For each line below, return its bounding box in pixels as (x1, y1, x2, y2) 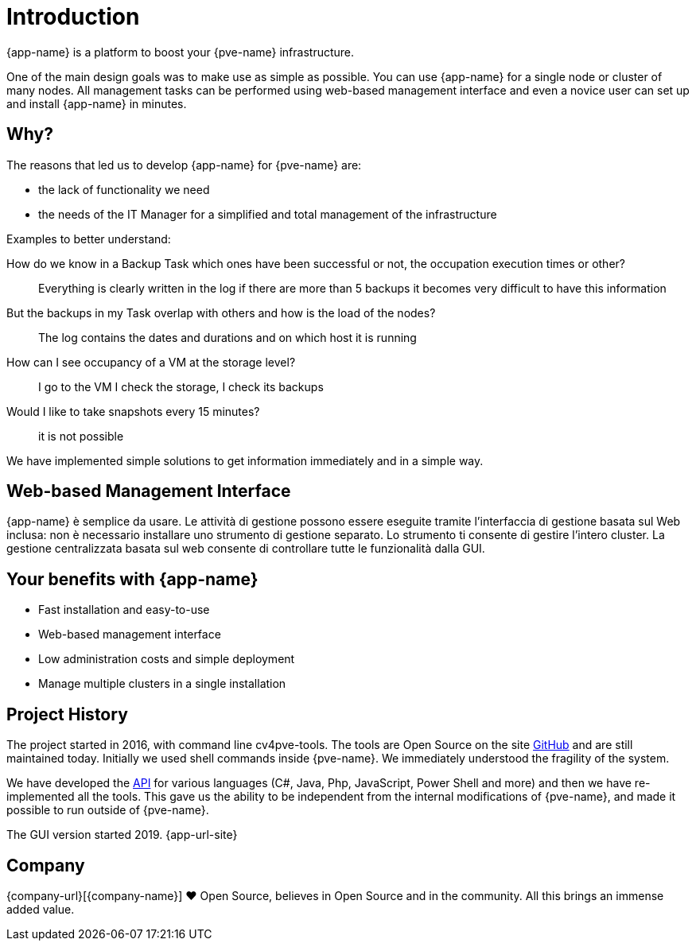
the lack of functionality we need (38, 182, 210, 196)
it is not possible (38, 429, 124, 443)
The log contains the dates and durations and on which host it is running (38, 330, 417, 344)
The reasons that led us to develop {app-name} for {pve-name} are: (6, 157, 362, 172)
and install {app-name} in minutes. (6, 96, 187, 111)
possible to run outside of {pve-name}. (6, 803, 209, 817)
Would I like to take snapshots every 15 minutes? (6, 404, 260, 418)
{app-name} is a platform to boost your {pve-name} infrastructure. (6, 45, 355, 59)
